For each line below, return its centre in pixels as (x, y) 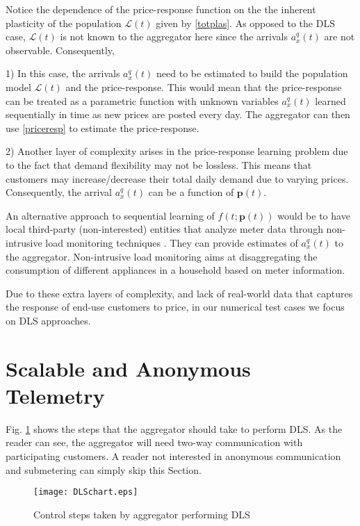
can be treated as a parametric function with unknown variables (142, 100)
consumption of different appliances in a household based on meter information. (175, 270)
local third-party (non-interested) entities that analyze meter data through (164, 229)
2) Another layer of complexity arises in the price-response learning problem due (177, 151)
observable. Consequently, (60, 50)
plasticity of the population (64, 23)
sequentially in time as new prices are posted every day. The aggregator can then (178, 114)
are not (339, 36)
